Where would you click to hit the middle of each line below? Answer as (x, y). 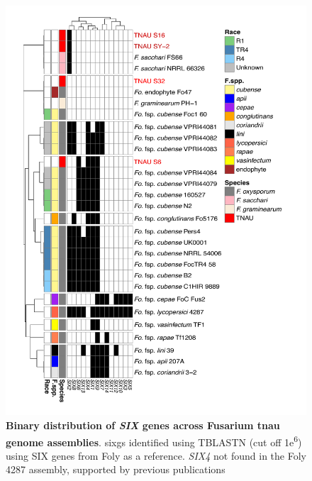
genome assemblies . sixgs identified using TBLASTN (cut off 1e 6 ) (154, 441)
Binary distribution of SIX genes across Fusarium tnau (143, 425)
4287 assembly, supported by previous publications (116, 469)
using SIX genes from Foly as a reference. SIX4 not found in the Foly (156, 455)
